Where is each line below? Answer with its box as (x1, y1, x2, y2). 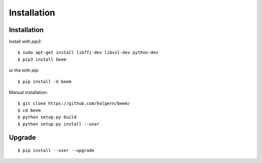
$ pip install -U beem (17, 79, 72, 84)
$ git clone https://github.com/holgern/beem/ (17, 101, 131, 106)
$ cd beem (17, 107, 41, 113)
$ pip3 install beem (17, 56, 66, 62)
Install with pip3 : (9, 39, 42, 45)
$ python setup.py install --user (17, 121, 99, 127)
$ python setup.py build (17, 114, 77, 120)
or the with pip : (9, 67, 39, 73)
